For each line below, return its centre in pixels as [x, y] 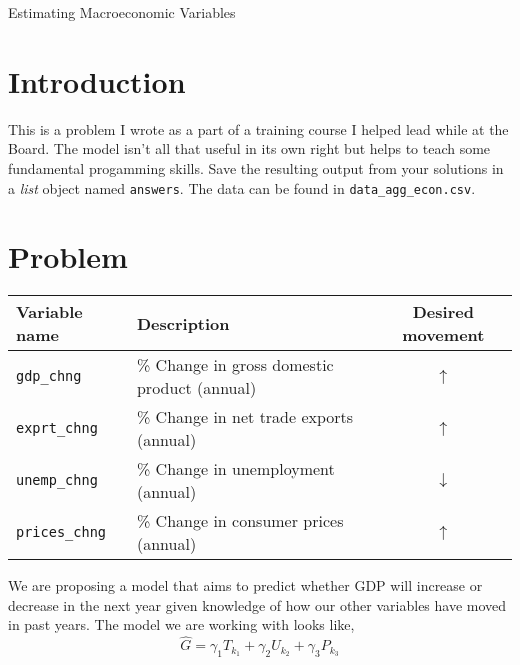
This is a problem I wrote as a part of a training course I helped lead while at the [258, 128]
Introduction [97, 80]
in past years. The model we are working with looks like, [181, 624]
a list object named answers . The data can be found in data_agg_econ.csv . [242, 187]
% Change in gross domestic [235, 365]
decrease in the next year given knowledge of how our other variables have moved [257, 604]
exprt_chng [57, 428]
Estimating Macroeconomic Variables [122, 12]
